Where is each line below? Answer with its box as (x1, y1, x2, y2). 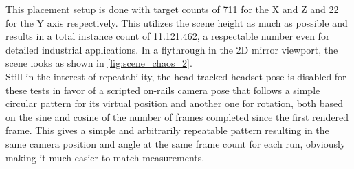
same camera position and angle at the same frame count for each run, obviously (5, 136, 346, 150)
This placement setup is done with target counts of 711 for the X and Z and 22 (5, 2, 339, 16)
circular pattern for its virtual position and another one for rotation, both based (5, 96, 344, 111)
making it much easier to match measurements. (5, 150, 205, 164)
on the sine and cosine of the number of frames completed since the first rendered (5, 109, 349, 124)
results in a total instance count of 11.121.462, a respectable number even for (5, 29, 330, 43)
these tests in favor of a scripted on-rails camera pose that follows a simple (5, 82, 320, 97)
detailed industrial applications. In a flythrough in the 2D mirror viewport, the (5, 42, 338, 56)
